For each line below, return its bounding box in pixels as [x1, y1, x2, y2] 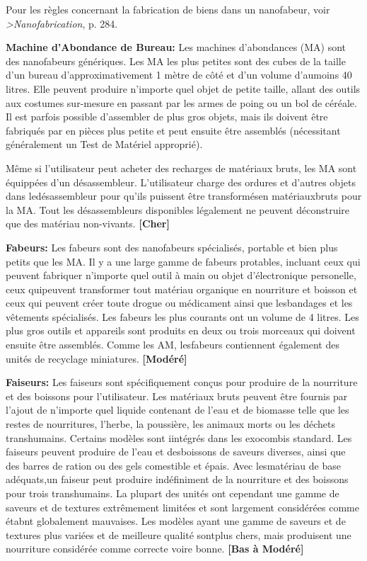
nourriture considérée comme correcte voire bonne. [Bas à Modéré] [6, 541, 304, 556]
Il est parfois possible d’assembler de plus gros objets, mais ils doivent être [6, 109, 328, 124]
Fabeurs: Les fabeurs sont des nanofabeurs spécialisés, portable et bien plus [6, 239, 338, 254]
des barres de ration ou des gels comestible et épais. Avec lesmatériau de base [6, 458, 341, 472]
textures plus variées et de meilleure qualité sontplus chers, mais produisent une [6, 527, 351, 542]
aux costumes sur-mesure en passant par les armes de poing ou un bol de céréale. [6, 95, 357, 110]
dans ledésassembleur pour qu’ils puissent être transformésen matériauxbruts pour [6, 188, 362, 203]
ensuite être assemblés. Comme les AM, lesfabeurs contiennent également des [6, 337, 339, 352]
